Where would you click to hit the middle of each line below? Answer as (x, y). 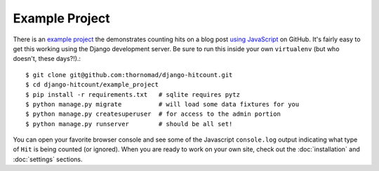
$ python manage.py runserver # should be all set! (129, 124)
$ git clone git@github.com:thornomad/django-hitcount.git (129, 75)
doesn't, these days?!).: (47, 59)
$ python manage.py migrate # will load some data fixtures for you (162, 104)
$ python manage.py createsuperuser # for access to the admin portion (153, 114)
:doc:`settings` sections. (48, 159)
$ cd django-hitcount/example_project (92, 85)
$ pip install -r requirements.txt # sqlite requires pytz (133, 94)
